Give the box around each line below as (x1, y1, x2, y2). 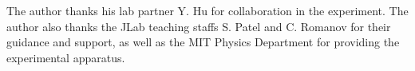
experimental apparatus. (6, 49, 125, 65)
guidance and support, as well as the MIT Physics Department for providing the (6, 34, 400, 50)
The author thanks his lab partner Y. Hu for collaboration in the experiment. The (6, 2, 409, 18)
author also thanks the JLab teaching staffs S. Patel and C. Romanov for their (6, 18, 391, 34)
